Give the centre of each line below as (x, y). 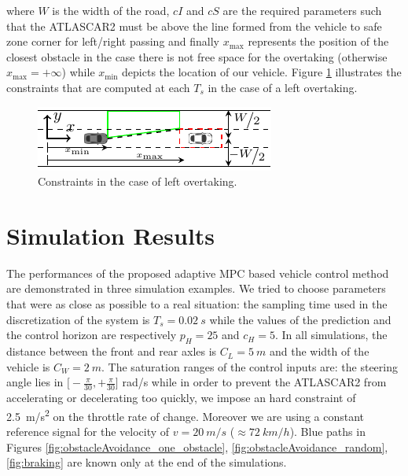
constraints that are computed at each (98, 87)
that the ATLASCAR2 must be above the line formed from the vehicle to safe (194, 26)
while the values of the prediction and (300, 319)
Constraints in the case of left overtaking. (138, 181)
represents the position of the (318, 41)
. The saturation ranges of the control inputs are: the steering (250, 366)
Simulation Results (111, 235)
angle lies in (35, 382)
